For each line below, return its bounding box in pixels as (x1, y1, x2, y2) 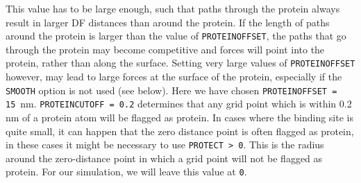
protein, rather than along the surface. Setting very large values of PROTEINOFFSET (6, 55, 355, 70)
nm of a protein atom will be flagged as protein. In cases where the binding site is (6, 110, 353, 124)
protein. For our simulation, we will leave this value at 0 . (6, 164, 247, 179)
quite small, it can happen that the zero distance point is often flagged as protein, (6, 123, 354, 138)
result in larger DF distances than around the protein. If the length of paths (6, 15, 330, 29)
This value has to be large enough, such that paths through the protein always (6, 1, 340, 15)
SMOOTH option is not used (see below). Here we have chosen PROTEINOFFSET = (6, 82, 337, 97)
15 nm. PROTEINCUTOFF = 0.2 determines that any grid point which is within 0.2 (6, 96, 352, 111)
